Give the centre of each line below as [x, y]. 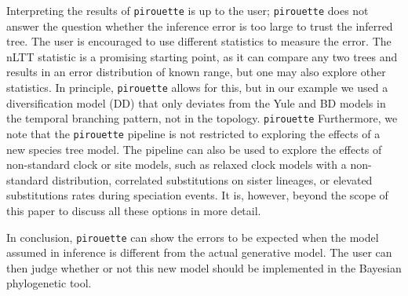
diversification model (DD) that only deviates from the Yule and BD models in [196, 102]
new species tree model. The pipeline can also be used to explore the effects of [194, 149]
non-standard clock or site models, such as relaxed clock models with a [177, 164]
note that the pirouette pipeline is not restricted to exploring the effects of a [193, 133]
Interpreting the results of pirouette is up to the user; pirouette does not [188, 10]
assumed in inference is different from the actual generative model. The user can [199, 252]
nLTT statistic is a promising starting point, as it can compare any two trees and [202, 56]
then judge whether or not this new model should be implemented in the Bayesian [204, 267]
